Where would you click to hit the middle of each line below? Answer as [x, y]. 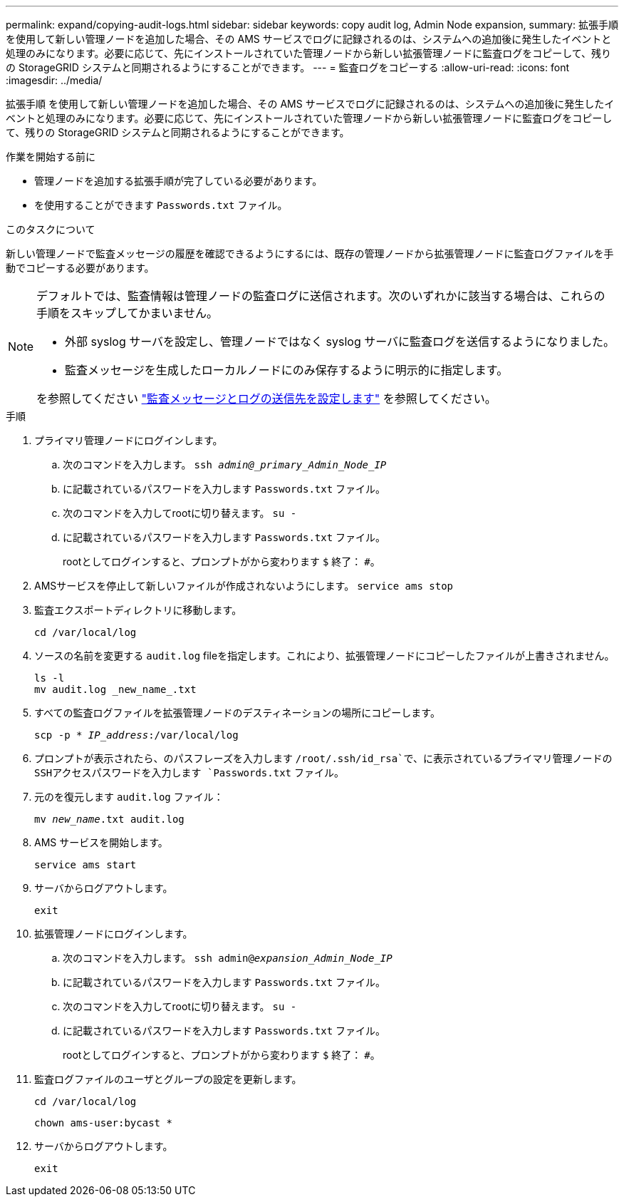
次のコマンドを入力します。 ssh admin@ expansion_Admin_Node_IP [228, 958]
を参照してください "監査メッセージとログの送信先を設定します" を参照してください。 [266, 399]
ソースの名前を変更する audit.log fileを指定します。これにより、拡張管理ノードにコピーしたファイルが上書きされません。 [324, 656]
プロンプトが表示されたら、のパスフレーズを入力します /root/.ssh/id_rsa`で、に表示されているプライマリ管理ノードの [323, 758]
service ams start [85, 865]
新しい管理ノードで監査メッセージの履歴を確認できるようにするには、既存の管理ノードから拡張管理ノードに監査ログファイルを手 [310, 253]
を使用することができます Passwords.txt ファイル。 [161, 205]
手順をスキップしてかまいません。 [128, 313]
